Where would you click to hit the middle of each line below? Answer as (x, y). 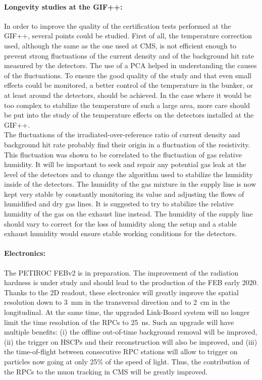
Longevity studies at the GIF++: (63, 6)
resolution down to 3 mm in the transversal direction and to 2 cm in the (117, 302)
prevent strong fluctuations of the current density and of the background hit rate (129, 55)
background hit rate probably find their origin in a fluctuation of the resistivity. (127, 144)
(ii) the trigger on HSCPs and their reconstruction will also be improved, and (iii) (131, 341)
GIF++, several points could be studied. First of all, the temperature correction (128, 36)
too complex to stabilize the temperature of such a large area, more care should (127, 105)
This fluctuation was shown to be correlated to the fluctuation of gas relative (123, 154)
